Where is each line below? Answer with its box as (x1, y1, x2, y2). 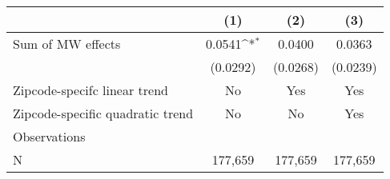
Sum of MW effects (13, 34, 121, 53)
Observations (13, 127, 86, 145)
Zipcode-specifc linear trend (13, 81, 168, 99)
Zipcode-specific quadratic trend (13, 104, 194, 122)
